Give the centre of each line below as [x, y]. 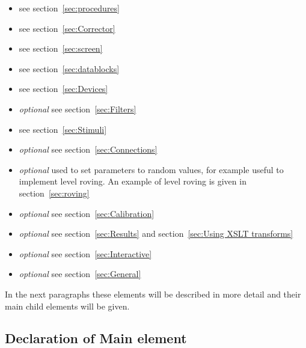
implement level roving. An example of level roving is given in [133, 181]
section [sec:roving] [54, 193]
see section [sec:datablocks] [69, 68]
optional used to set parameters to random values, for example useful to [151, 169]
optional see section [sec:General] [80, 274]
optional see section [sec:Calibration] [87, 213]
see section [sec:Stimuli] [63, 129]
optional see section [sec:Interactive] [85, 253]
